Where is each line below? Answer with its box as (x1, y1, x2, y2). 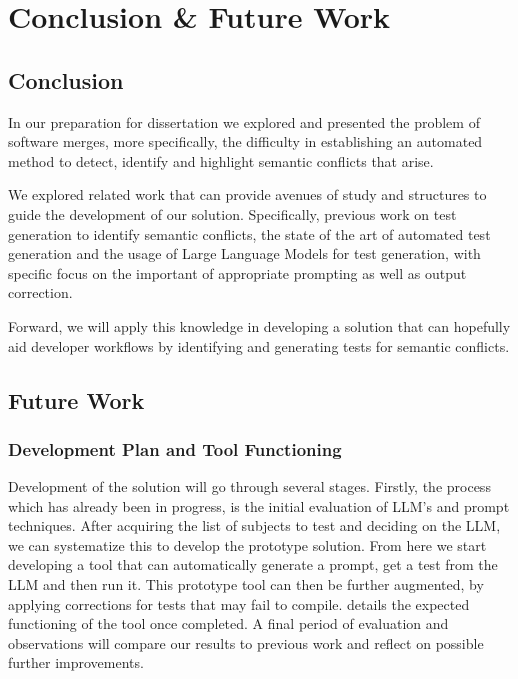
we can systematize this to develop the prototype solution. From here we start (8, 534, 487, 555)
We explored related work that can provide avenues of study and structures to (8, 184, 487, 205)
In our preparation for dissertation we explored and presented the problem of (8, 111, 480, 132)
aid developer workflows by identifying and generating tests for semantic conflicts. (8, 335, 510, 356)
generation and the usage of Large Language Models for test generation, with (8, 243, 481, 264)
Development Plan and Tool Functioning (8, 436, 342, 461)
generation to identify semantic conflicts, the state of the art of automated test (8, 223, 491, 244)
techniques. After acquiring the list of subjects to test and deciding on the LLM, (8, 515, 501, 536)
